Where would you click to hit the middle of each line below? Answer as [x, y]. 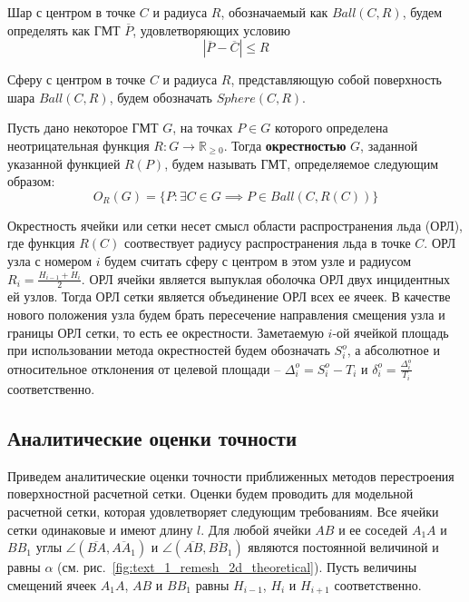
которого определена [331, 128]
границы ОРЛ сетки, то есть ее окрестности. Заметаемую [166, 332]
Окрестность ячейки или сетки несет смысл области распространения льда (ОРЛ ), [235, 225]
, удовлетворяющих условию [211, 30]
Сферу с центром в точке [77, 79]
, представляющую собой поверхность [336, 79]
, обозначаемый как [274, 12]
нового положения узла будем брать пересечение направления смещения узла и [226, 314]
